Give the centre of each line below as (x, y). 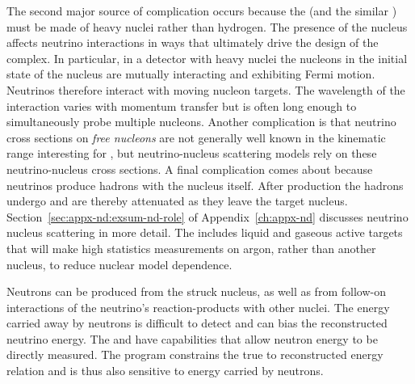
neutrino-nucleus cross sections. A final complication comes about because (190, 169)
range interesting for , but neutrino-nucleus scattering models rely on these (192, 153)
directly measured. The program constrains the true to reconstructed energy (195, 354)
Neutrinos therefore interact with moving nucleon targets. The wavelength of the (206, 89)
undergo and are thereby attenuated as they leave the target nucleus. (177, 201)
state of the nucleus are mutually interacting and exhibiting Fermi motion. (191, 74)
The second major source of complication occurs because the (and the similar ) (202, 11)
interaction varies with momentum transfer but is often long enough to (182, 105)
